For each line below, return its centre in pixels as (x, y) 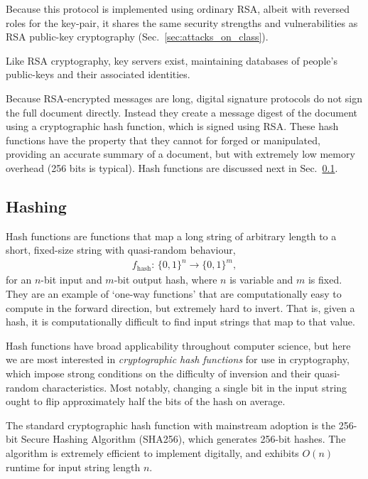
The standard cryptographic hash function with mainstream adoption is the (171, 425)
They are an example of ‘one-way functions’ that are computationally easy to (174, 294)
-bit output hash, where (166, 280)
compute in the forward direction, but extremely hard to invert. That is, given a (180, 307)
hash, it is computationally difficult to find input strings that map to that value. (180, 322)
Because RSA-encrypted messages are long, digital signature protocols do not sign (184, 98)
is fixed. (325, 280)
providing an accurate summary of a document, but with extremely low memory (180, 154)
